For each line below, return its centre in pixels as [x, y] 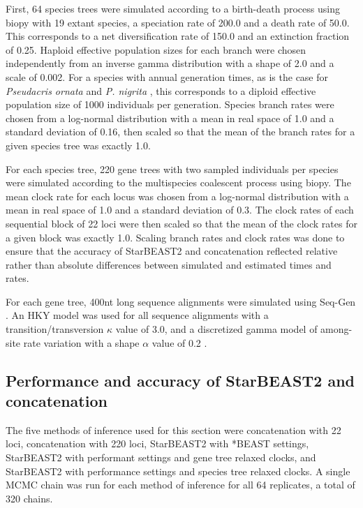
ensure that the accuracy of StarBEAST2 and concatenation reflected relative [172, 251]
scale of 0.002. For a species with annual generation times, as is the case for [167, 76]
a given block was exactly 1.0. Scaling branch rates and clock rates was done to [175, 237]
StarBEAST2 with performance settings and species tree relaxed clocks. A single [178, 471]
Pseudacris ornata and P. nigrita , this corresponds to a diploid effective [161, 90]
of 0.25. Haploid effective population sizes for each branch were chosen [156, 49]
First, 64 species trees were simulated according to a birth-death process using [173, 8]
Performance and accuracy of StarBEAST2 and [180, 380]
